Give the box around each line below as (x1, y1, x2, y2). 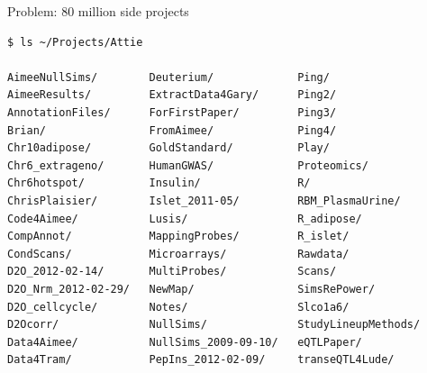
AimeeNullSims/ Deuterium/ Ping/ (7, 70, 330, 84)
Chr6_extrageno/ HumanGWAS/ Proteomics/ (7, 159, 368, 172)
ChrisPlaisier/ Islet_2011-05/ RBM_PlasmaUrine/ (7, 194, 401, 207)
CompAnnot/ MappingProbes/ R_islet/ (7, 230, 350, 243)
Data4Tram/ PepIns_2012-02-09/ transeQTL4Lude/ (7, 353, 395, 367)
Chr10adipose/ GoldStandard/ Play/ (7, 141, 330, 155)
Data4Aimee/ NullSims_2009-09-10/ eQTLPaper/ (7, 335, 362, 349)
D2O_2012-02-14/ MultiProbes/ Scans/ (7, 265, 337, 278)
